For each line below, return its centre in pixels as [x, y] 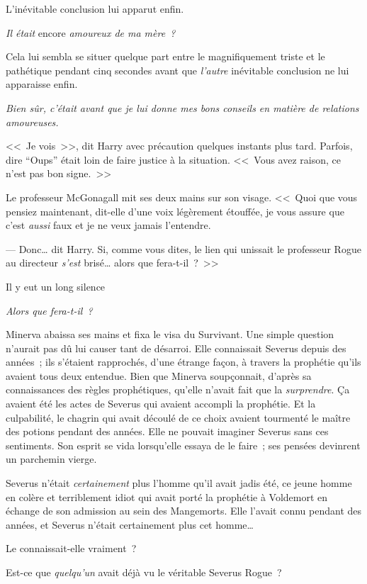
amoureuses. [32, 122]
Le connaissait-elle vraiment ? [71, 548]
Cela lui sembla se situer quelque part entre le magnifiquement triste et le [165, 56]
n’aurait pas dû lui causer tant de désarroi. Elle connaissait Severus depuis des [176, 348]
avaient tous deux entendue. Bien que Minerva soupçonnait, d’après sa [159, 375]
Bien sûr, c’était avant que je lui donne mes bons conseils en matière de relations [182, 107]
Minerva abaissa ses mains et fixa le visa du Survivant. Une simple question [170, 334]
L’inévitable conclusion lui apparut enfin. [95, 9]
